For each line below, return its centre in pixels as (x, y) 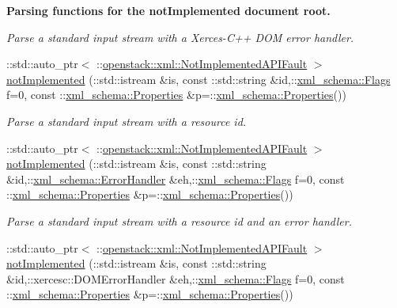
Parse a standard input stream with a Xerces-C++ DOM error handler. (180, 37)
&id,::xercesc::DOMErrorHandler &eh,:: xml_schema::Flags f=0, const (176, 278)
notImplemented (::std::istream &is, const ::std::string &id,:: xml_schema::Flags (198, 79)
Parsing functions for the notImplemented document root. (168, 10)
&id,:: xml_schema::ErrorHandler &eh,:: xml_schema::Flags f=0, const (176, 179)
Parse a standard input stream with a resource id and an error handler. (179, 221)
